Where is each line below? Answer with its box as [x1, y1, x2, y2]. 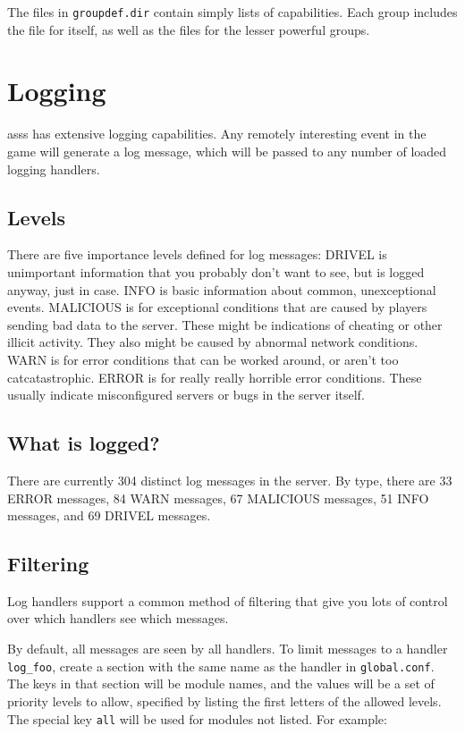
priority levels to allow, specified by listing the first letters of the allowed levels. [7, 691, 442, 710]
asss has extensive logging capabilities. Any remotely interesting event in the [7, 124, 427, 143]
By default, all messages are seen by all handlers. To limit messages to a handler [7, 639, 448, 658]
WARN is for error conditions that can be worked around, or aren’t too [7, 350, 399, 368]
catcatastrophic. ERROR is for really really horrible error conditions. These [7, 367, 422, 386]
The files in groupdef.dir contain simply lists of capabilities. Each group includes [7, 3, 458, 21]
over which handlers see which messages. [7, 609, 229, 628]
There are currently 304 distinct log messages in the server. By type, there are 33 [7, 470, 452, 489]
